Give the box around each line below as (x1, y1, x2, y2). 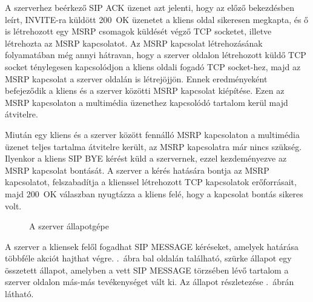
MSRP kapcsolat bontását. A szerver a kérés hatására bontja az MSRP (5, 163, 269, 176)
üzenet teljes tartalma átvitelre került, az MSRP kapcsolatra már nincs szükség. (5, 140, 302, 153)
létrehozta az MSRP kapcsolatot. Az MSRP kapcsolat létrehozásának (5, 36, 263, 49)
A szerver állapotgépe (29, 220, 109, 232)
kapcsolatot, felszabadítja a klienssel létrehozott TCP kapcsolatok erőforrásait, (5, 176, 297, 188)
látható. (5, 287, 34, 300)
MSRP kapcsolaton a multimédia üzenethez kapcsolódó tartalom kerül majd (5, 96, 288, 108)
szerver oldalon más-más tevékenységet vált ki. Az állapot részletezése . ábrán (5, 275, 294, 288)
